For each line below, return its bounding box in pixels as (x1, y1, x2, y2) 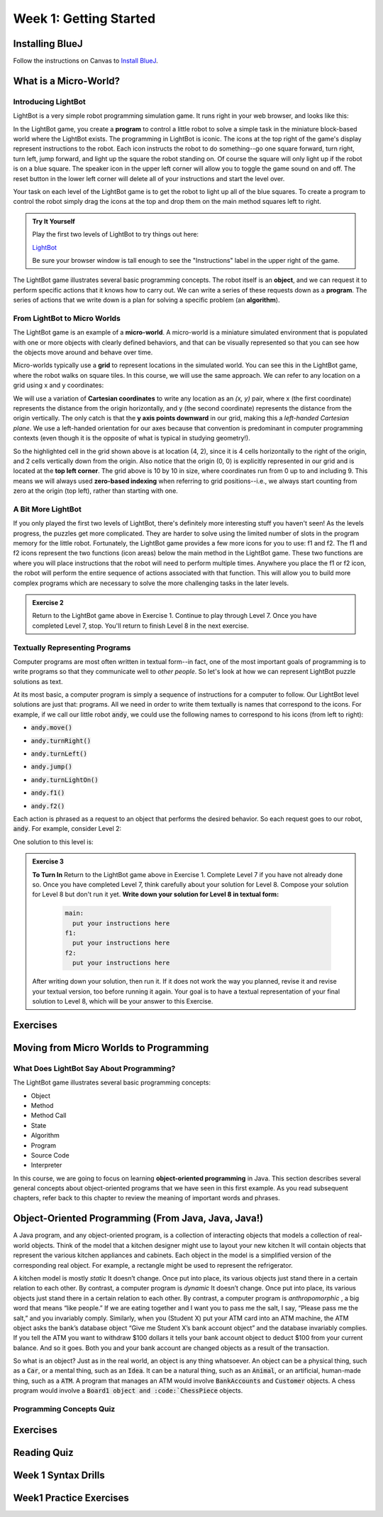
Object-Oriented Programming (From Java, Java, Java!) (13, 1212, 264, 1224)
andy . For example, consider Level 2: (13, 825, 122, 833)
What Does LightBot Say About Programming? (13, 1063, 176, 1073)
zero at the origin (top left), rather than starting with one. (13, 486, 179, 495)
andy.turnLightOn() (30, 776, 99, 784)
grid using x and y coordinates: (13, 381, 104, 390)
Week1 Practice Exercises (13, 1491, 129, 1504)
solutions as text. (13, 677, 63, 685)
